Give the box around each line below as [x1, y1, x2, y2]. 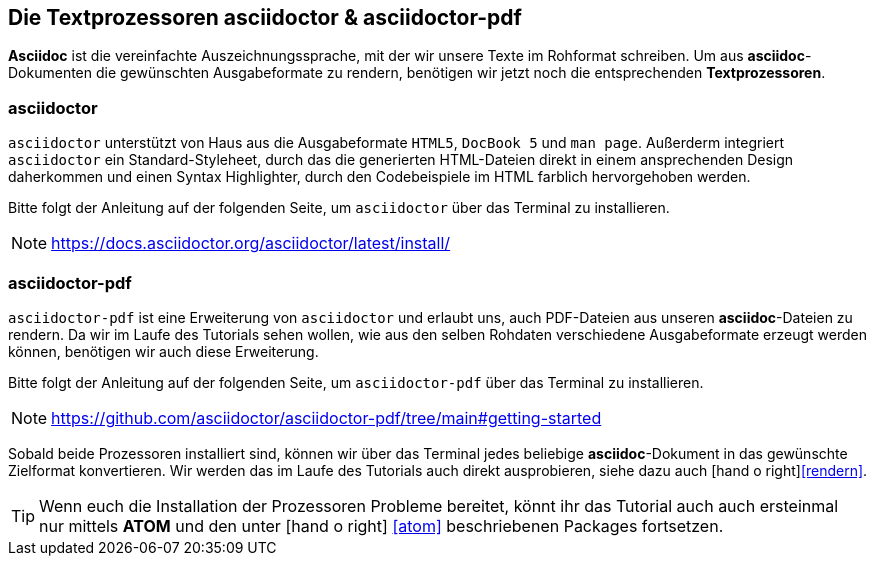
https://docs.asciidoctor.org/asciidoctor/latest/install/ [51, 233, 451, 254]
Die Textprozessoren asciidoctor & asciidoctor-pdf [8, 5, 522, 30]
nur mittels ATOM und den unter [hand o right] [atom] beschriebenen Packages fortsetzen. [39, 515, 724, 536]
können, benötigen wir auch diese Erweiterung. [8, 342, 319, 360]
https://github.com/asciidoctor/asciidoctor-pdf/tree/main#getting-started [51, 407, 602, 428]
